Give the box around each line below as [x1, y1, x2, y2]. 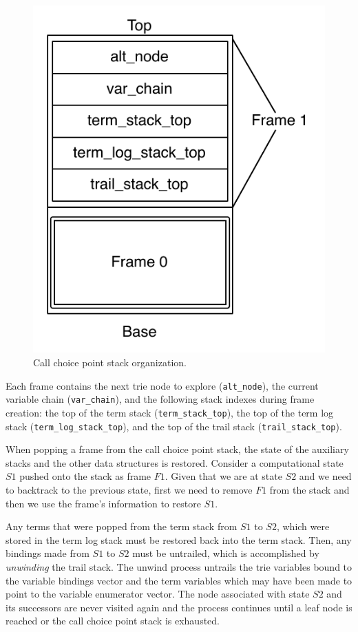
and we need [299, 469, 352, 483]
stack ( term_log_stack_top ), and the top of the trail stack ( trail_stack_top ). [6, 419, 342, 433]
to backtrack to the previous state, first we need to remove [6, 482, 253, 496]
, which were [276, 519, 330, 534]
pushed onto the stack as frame [19, 469, 151, 483]
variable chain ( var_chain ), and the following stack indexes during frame [6, 392, 315, 406]
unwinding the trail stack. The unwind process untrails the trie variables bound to [6, 559, 352, 573]
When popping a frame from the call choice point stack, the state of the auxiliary [6, 442, 349, 456]
